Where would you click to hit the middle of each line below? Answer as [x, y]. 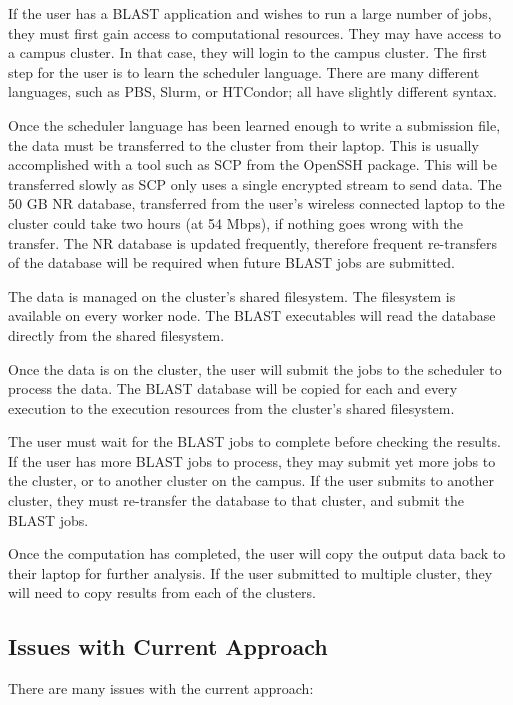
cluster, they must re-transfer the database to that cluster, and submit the [236, 500]
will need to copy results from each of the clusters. [162, 592]
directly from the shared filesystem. [116, 334]
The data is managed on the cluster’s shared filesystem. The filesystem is [232, 295]
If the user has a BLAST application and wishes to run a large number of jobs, [250, 13]
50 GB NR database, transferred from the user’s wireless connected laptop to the [256, 203]
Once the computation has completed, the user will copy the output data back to [257, 553]
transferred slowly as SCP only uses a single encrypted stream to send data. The [255, 183]
